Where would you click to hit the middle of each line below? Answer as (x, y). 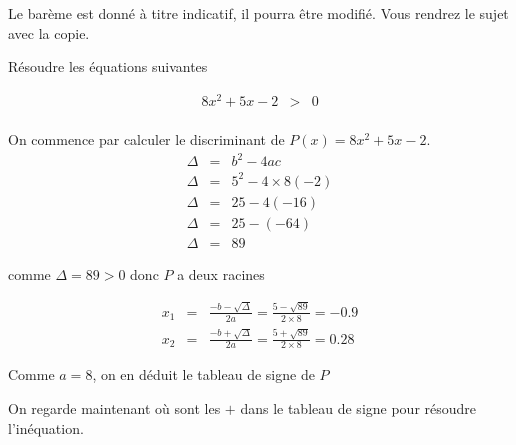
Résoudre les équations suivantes (108, 66)
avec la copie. (49, 32)
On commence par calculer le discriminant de (146, 138)
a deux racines (221, 273)
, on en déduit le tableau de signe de (203, 374)
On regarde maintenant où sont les (114, 407)
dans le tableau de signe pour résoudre (358, 407)
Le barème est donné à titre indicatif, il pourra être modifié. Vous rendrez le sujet (258, 13)
